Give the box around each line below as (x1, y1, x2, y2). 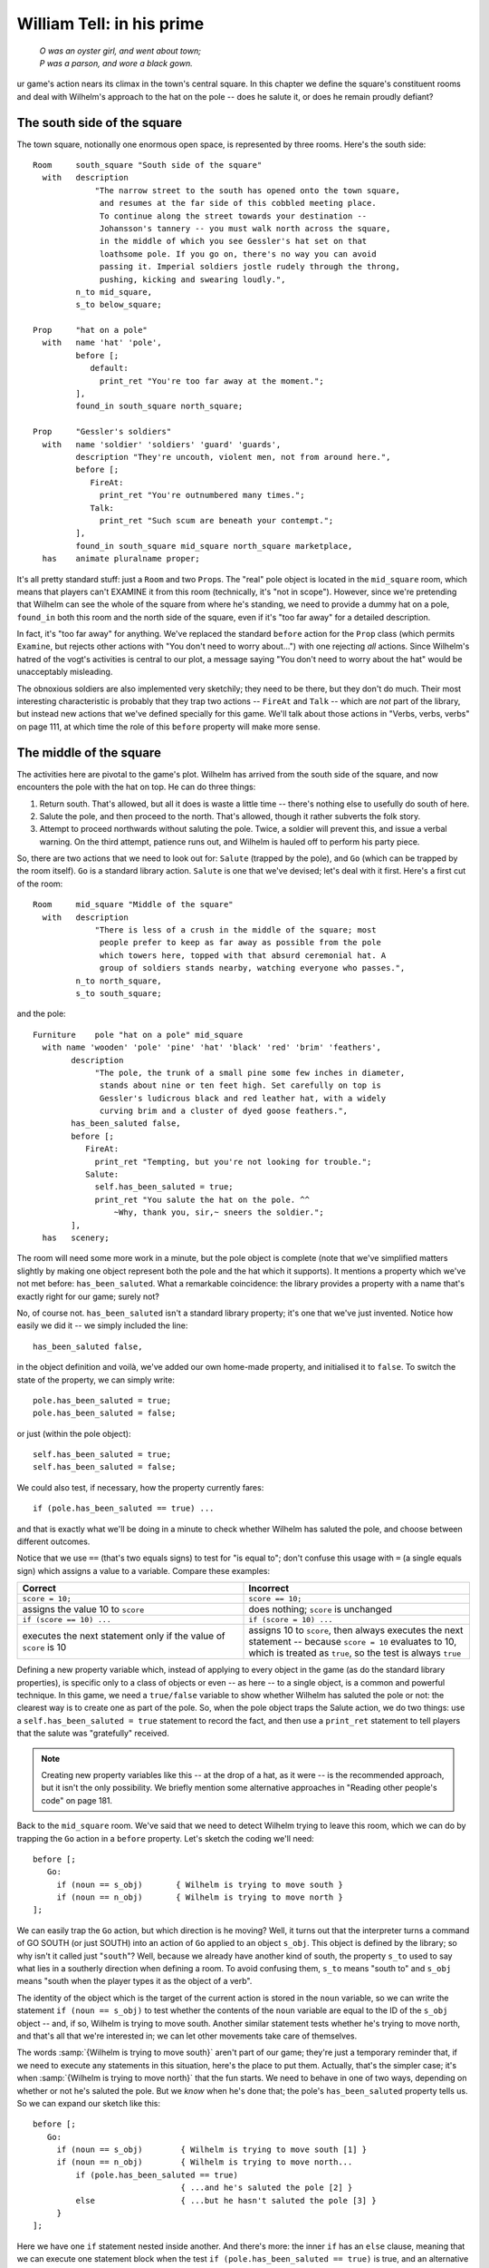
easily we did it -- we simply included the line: (16, 1320, 188, 1331)
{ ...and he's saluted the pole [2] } (180, 2183, 353, 2193)
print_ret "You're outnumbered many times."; (100, 490, 305, 501)
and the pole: (16, 1008, 67, 1020)
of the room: (16, 878, 63, 889)
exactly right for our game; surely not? (16, 1291, 160, 1302)
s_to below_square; (75, 299, 162, 310)
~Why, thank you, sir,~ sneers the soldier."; (113, 1207, 325, 1217)
